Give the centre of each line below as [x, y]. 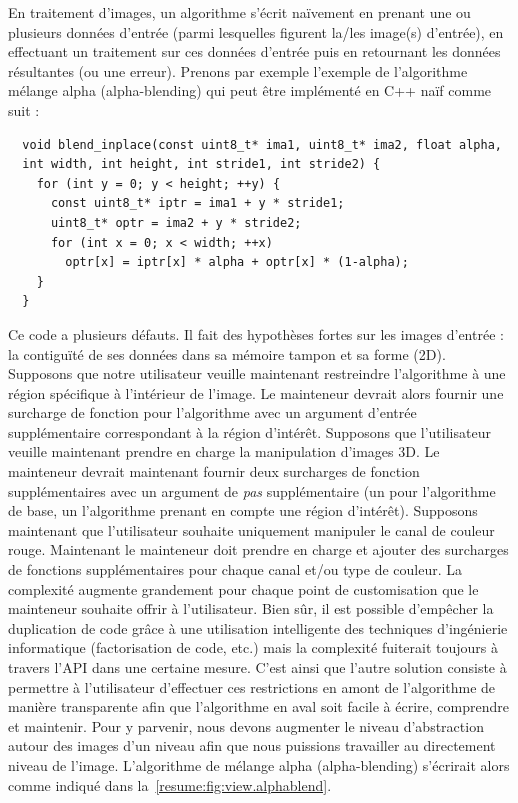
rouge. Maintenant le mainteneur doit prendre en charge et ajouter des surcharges [258, 549]
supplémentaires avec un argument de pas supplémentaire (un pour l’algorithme [252, 490]
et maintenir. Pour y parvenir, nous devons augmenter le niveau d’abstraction [246, 725]
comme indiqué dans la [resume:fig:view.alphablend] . [170, 784]
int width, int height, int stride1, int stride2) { [201, 164]
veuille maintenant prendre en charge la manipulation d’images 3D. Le [224, 451]
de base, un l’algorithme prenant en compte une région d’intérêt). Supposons [243, 510]
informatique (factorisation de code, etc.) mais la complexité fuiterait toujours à [253, 647]
